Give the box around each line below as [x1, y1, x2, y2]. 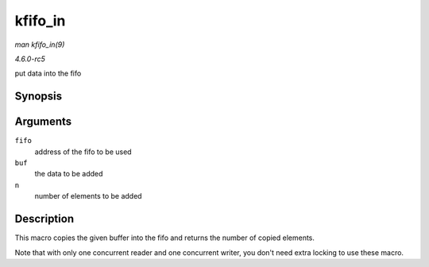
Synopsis [14, 90, 63, 103]
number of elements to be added [34, 192, 142, 201]
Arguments [14, 115, 72, 129]
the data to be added [34, 169, 103, 179]
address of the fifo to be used [34, 147, 132, 157]
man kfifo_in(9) [14, 40, 65, 49]
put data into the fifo [14, 68, 82, 79]
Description [14, 212, 75, 226]
